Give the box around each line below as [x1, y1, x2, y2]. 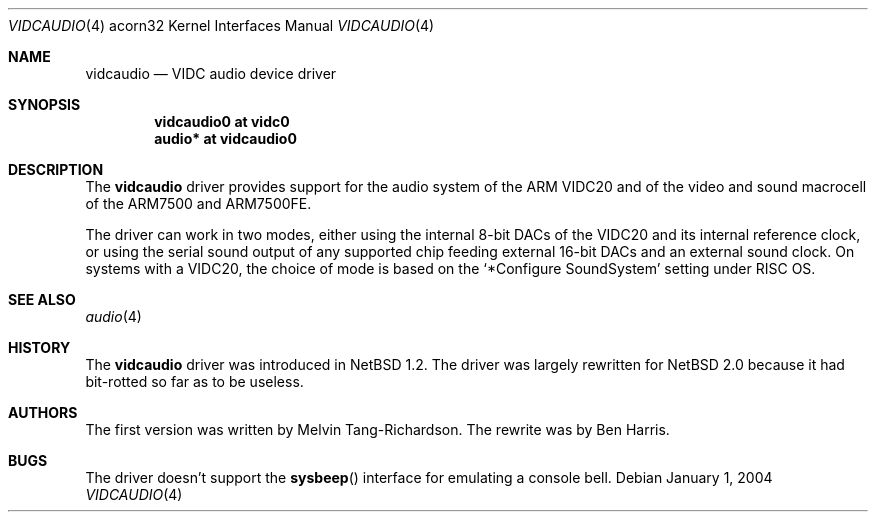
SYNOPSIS [8, 96, 81, 113]
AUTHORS [8, 404, 78, 421]
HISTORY [8, 339, 71, 356]
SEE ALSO [8, 291, 76, 308]
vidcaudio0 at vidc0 [154, 113, 290, 130]
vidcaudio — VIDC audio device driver [85, 65, 337, 82]
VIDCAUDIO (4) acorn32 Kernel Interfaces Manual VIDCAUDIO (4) [8, 17, 435, 34]
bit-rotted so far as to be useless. [85, 373, 304, 390]
